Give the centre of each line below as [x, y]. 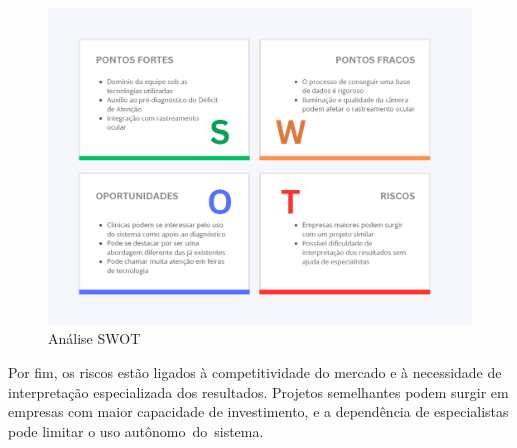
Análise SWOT [94, 338]
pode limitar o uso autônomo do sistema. [136, 430]
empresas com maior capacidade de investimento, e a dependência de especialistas [258, 411]
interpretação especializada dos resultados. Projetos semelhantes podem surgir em [258, 391]
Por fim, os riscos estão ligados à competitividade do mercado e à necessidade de [255, 371]
